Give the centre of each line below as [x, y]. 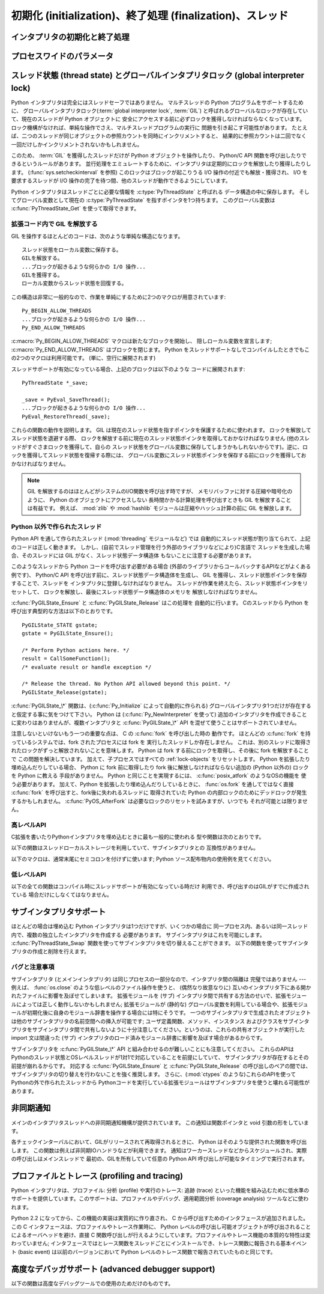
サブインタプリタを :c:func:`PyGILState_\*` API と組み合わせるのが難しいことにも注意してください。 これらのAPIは [152, 1049]
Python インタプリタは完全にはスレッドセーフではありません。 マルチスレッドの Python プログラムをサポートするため [157, 102]
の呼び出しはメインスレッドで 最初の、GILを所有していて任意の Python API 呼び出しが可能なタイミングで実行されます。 [160, 1159]
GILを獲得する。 [42, 275]
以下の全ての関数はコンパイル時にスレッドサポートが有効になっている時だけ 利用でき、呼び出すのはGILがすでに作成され [160, 886]
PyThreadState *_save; [55, 383]
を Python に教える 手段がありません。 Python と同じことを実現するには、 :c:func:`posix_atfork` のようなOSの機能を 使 [159, 776]
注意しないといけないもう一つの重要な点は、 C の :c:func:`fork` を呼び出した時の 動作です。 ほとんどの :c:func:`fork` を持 [161, 734]
